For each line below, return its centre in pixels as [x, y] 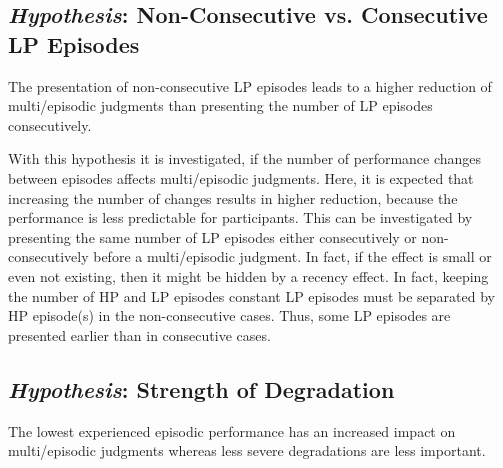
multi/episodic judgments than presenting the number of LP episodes [220, 105]
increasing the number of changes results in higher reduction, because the [233, 197]
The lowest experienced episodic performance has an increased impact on [232, 430]
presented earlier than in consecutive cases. [139, 334]
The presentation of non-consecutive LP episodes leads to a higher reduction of [250, 85]
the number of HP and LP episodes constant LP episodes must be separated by [251, 295]
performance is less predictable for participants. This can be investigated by [240, 217]
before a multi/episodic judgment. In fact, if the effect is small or [292, 256]
